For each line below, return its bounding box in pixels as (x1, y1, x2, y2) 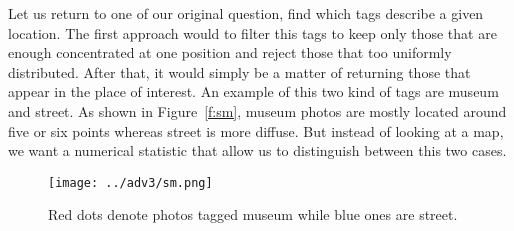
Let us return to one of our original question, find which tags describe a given (8, 3, 484, 23)
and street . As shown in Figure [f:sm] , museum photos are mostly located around (8, 100, 507, 121)
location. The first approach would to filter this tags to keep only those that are (8, 22, 497, 43)
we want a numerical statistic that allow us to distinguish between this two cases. (8, 140, 507, 161)
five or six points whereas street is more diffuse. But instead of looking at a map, (8, 120, 504, 141)
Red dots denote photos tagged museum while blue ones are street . (48, 204, 458, 225)
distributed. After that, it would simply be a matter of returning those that (8, 61, 471, 82)
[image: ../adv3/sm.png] (48, 175, 213, 190)
